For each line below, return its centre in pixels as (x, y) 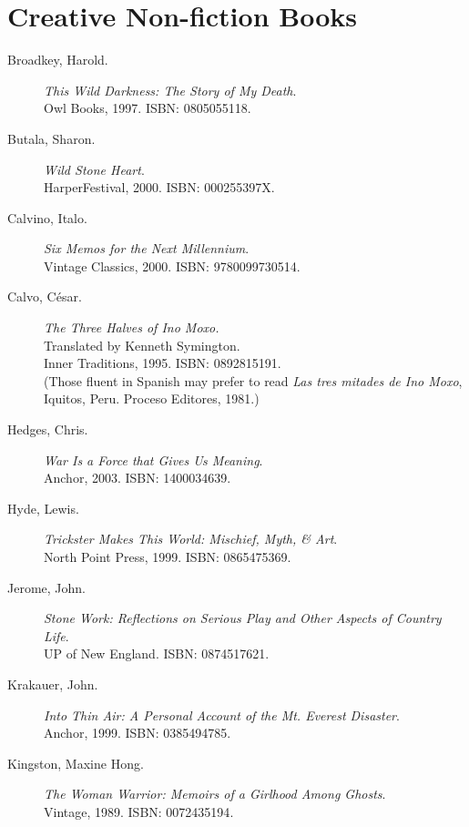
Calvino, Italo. (47, 217)
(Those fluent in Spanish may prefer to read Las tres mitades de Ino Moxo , (253, 380)
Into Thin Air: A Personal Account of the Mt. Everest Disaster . (222, 715)
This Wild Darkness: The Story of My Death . (170, 90)
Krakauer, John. (53, 684)
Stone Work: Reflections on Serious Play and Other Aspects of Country (243, 618)
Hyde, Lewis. (43, 508)
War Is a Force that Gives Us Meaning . (153, 459)
